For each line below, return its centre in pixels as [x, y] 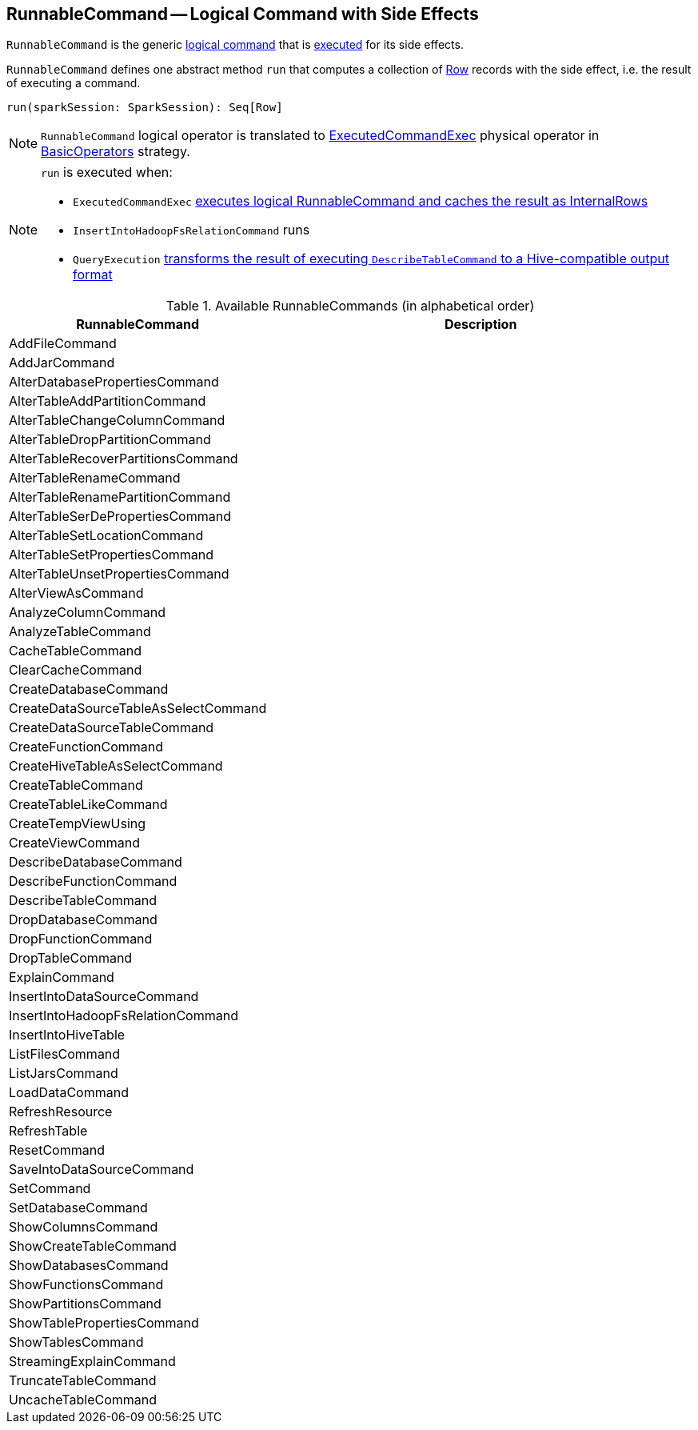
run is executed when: [107, 172]
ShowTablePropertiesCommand [104, 1323]
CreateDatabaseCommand [89, 689]
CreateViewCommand [75, 843]
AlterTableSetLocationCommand [106, 536]
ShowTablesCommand [76, 1342]
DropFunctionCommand [81, 939]
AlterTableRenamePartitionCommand [120, 497]
